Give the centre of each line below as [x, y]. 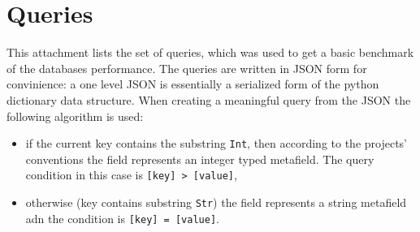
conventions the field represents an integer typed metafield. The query [200, 159]
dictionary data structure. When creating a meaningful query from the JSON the [209, 99]
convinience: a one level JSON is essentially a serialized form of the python [193, 84]
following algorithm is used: [75, 116]
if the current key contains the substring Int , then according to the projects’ [216, 143]
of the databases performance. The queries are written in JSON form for [187, 68]
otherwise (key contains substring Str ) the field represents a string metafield [216, 202]
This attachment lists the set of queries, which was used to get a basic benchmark [210, 52]
